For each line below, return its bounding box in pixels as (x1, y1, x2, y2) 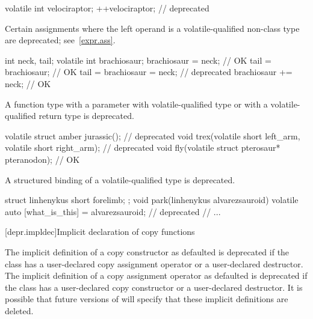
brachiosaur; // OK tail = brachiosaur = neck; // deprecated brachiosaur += (5, 65, 293, 78)
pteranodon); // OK (5, 153, 80, 165)
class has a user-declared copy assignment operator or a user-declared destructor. (5, 257, 303, 270)
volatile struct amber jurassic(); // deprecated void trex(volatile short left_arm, (5, 129, 300, 142)
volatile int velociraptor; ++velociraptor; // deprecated (5, 2, 209, 14)
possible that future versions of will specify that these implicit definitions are (5, 293, 288, 305)
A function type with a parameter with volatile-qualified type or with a (5, 97, 268, 110)
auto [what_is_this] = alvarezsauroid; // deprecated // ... (5, 205, 221, 217)
